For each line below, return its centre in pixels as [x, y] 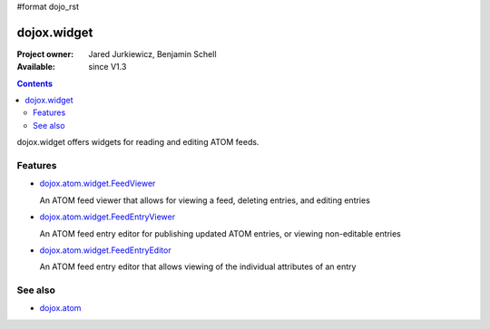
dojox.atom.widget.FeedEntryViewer [108, 217]
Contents [35, 83]
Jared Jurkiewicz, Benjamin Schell [152, 53]
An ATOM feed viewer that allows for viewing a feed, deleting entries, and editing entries [205, 200]
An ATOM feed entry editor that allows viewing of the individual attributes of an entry [198, 266]
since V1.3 [108, 67]
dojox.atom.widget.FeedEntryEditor [105, 250]
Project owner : [45, 53]
